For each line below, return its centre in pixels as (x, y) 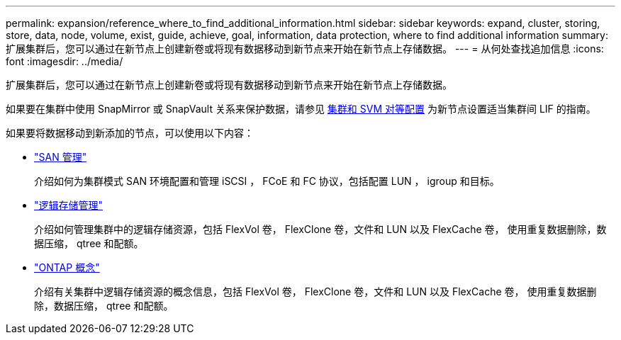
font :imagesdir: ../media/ (65, 61)
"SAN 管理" (61, 157)
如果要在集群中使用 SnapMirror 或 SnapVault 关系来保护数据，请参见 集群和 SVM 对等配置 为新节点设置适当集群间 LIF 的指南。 (301, 109)
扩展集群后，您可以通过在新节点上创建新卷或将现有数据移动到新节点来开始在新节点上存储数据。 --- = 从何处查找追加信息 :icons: (305, 49)
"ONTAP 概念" (67, 267)
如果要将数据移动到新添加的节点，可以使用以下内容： (130, 133)
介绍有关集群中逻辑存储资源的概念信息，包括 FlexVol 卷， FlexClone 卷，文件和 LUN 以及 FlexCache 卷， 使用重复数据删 (315, 291)
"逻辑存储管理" (69, 205)
